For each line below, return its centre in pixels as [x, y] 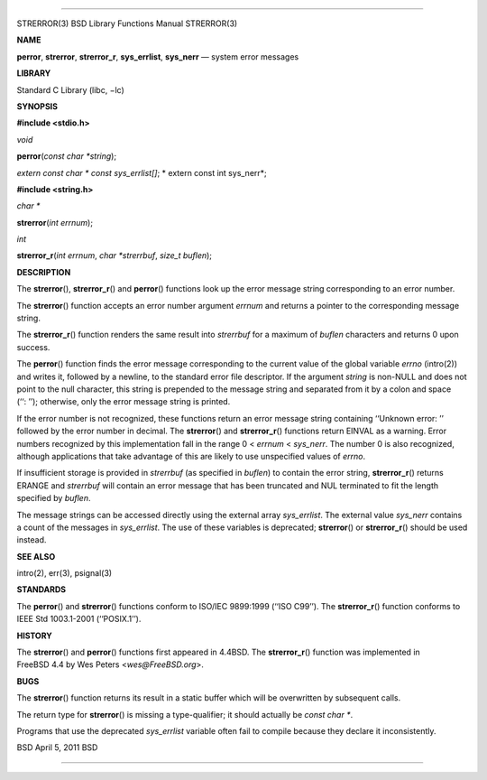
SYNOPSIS [37, 106]
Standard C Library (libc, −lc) [71, 89]
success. [33, 347]
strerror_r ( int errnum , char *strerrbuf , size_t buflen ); [114, 255]
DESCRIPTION [44, 272]
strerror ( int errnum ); [55, 222]
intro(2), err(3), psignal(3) [64, 573]
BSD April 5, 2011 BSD [57, 747]
